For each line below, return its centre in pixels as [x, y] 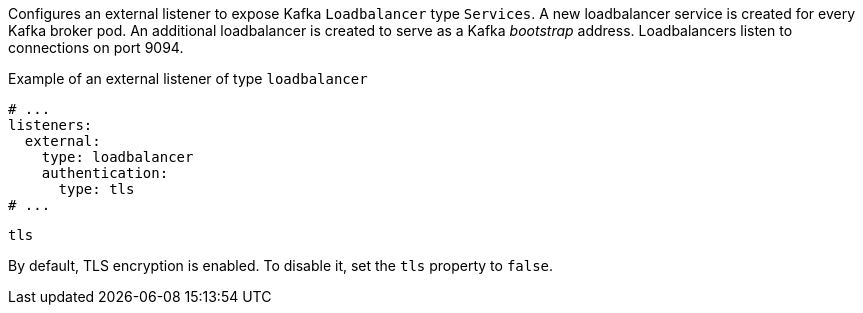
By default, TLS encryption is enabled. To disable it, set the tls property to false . [281, 265]
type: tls [96, 189]
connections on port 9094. [96, 47]
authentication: [105, 173]
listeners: [50, 125]
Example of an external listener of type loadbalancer [188, 78]
